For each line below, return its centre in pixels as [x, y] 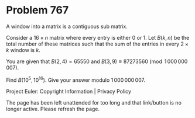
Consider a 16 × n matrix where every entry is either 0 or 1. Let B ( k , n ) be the [98, 37]
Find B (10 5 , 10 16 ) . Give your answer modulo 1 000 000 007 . [76, 79]
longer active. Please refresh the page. [53, 109]
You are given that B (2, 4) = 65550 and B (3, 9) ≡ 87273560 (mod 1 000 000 [97, 61]
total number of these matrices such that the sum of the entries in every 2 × [97, 44]
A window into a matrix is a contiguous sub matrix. [67, 26]
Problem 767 [37, 10]
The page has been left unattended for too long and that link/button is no [94, 102]
